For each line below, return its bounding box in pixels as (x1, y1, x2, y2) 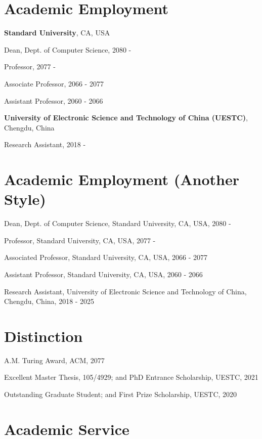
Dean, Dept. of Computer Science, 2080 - (4, 44, 132, 55)
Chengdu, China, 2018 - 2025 (4, 296, 95, 306)
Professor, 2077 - (4, 61, 56, 72)
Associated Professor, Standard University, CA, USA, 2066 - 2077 (4, 252, 208, 262)
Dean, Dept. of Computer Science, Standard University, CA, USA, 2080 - (4, 218, 231, 229)
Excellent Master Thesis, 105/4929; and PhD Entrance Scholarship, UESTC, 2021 (4, 372, 258, 382)
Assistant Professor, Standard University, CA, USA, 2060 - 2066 (4, 269, 203, 279)
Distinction (4, 325, 83, 346)
